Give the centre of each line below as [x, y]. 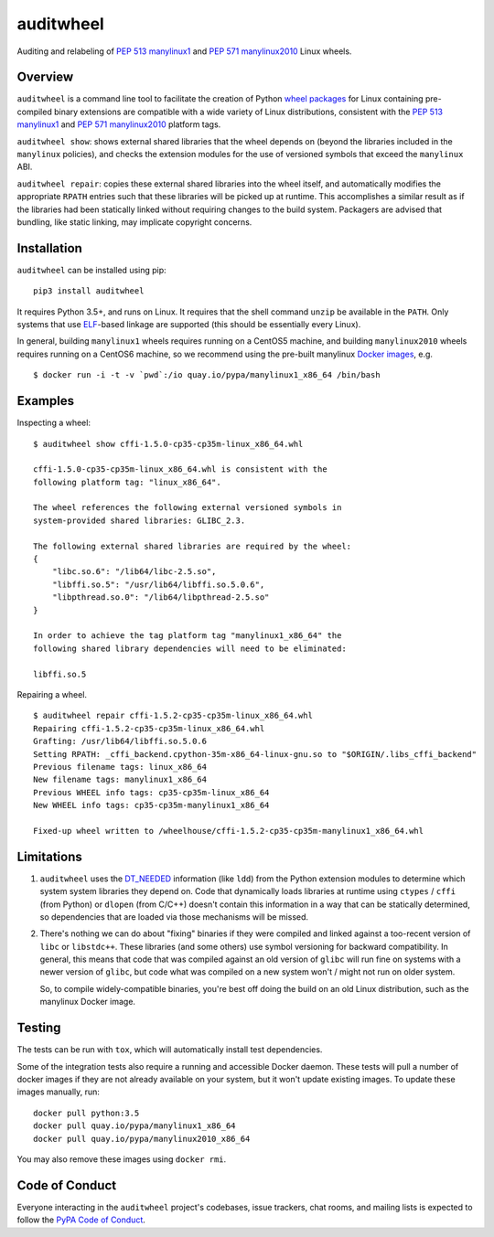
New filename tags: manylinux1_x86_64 [120, 780]
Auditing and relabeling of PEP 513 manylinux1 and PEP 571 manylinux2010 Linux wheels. [184, 51]
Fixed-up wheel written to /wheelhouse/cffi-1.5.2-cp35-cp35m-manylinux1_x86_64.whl [229, 831]
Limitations [49, 856]
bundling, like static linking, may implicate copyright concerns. [134, 222]
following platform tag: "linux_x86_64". [127, 482]
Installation [49, 248]
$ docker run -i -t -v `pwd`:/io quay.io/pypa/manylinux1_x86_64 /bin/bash [207, 375]
